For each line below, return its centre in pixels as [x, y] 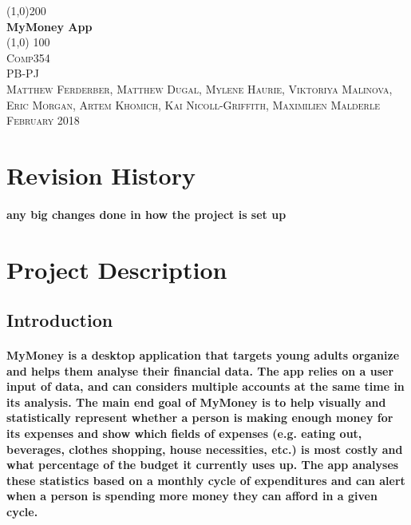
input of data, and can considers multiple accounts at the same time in [205, 386]
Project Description [117, 269]
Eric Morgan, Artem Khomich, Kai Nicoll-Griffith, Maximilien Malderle [193, 104]
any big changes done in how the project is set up [146, 214]
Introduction [60, 320]
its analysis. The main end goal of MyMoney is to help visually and [196, 402]
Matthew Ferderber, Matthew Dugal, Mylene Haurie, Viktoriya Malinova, [200, 88]
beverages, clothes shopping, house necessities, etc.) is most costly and [205, 449]
